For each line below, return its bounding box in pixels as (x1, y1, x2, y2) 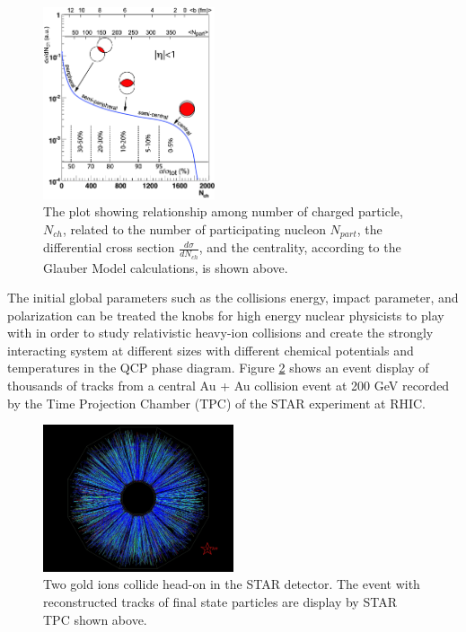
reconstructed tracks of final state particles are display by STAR (43, 592, 397, 610)
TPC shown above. (43, 610, 147, 628)
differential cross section (43, 238, 175, 257)
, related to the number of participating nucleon (62, 219, 326, 238)
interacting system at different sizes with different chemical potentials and (7, 340, 414, 359)
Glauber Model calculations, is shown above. (43, 258, 288, 276)
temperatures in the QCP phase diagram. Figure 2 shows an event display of (7, 358, 429, 377)
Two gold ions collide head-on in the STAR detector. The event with (43, 575, 420, 593)
